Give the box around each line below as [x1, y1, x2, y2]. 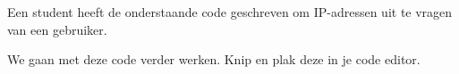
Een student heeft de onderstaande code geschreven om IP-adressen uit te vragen [7, 3, 453, 21]
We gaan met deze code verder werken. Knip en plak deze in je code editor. [7, 50, 421, 69]
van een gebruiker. [7, 20, 107, 38]
